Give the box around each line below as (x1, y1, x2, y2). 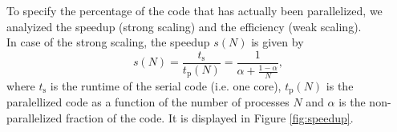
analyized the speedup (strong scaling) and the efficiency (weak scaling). (6, 18, 362, 34)
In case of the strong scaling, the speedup (6, 34, 210, 50)
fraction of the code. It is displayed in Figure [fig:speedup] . (65, 110, 354, 126)
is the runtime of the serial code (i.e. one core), (50, 78, 282, 94)
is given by (251, 34, 304, 50)
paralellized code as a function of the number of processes (6, 94, 290, 110)
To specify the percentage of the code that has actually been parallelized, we (6, 2, 383, 18)
